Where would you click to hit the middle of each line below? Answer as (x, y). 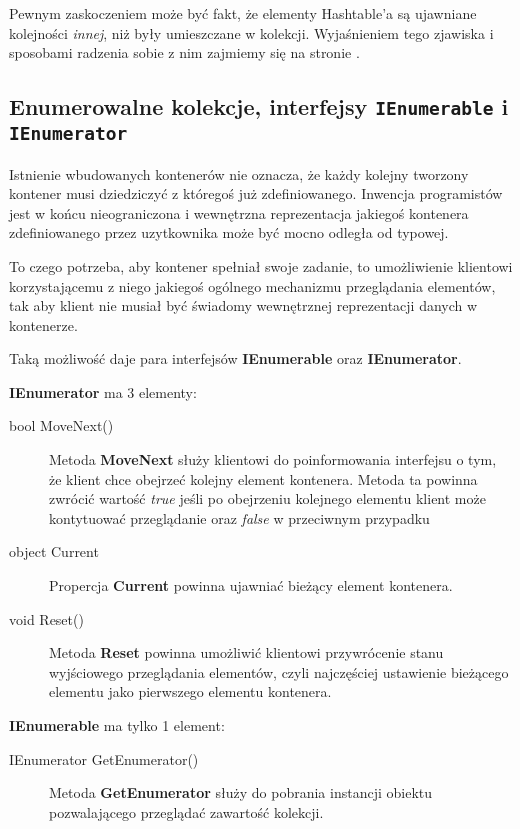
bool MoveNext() (61, 425)
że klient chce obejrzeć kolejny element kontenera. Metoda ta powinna (263, 478)
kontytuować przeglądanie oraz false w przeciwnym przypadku (239, 517)
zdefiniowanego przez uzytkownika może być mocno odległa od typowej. (229, 232)
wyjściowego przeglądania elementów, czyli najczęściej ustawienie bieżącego (279, 671)
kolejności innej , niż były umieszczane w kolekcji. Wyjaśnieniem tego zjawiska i (251, 32)
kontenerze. (43, 324)
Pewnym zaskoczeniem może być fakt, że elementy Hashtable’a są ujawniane (243, 13)
